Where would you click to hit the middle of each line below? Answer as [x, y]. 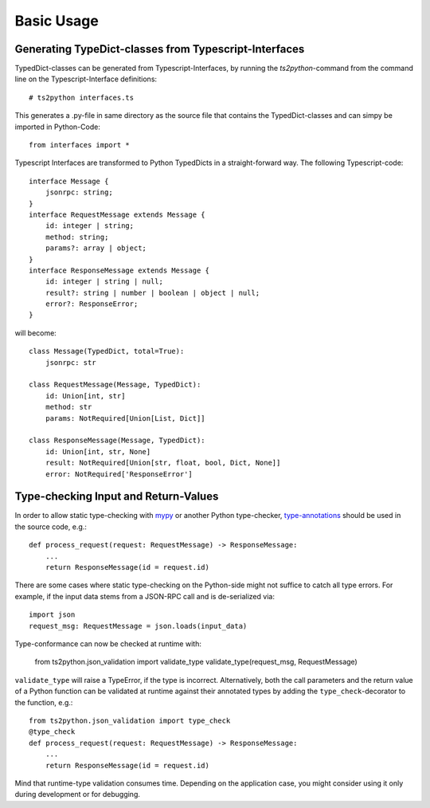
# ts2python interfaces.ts [82, 97]
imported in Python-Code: [58, 127]
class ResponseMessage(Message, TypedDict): [117, 441]
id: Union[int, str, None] [98, 451]
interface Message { [69, 181]
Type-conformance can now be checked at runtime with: [108, 643]
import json [52, 615]
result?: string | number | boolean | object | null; [152, 292]
